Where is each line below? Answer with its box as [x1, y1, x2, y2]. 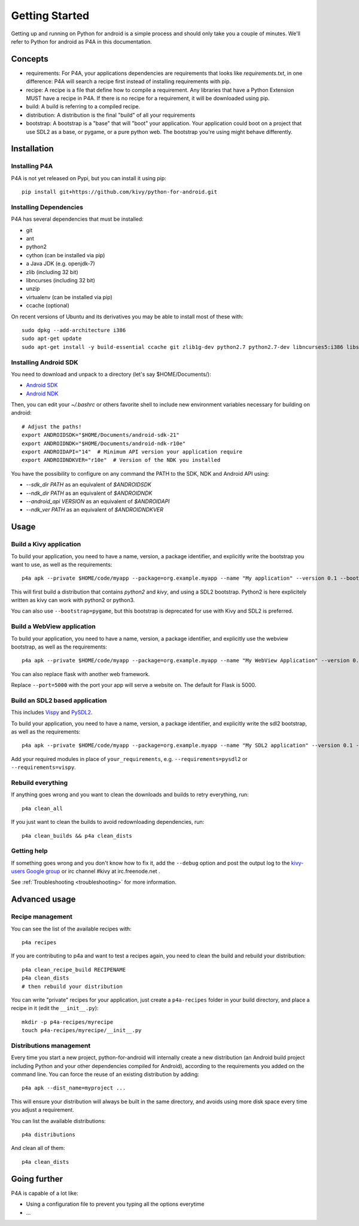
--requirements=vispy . [11, 763, 76, 771]
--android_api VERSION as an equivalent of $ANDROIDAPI [26, 497, 170, 505]
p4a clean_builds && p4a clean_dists [22, 832, 133, 839]
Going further [11, 1173, 63, 1184]
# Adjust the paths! [22, 423, 82, 430]
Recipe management [11, 912, 73, 921]
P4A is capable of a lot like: [11, 1190, 78, 1197]
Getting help [11, 847, 48, 855]
